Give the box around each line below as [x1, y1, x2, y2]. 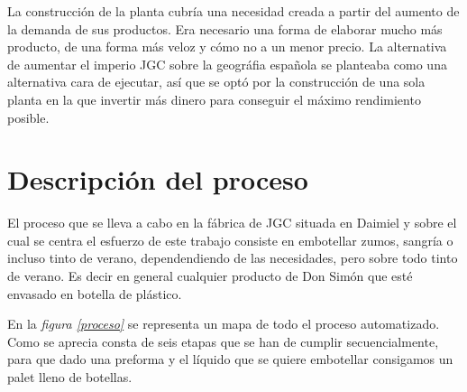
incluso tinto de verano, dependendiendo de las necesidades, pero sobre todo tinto [7, 248, 458, 267]
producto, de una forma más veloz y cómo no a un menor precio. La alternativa [7, 37, 447, 56]
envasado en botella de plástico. [7, 284, 182, 303]
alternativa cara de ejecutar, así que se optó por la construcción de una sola [7, 72, 426, 91]
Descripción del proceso [7, 161, 308, 198]
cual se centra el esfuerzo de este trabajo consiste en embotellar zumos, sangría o [7, 230, 453, 249]
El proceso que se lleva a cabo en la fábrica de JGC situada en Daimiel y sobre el [7, 213, 457, 232]
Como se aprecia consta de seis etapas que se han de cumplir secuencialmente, [7, 331, 439, 350]
